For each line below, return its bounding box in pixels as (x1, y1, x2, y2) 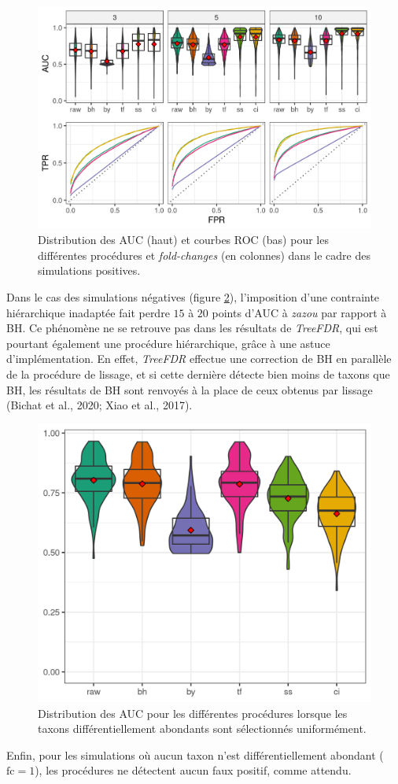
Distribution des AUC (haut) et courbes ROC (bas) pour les (38, 231, 329, 248)
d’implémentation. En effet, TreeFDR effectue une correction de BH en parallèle (6, 350, 392, 367)
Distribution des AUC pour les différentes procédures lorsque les (38, 704, 348, 721)
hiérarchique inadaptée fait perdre (6, 304, 170, 320)
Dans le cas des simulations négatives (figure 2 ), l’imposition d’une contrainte (6, 289, 380, 305)
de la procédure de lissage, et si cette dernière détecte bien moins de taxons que (6, 366, 390, 382)
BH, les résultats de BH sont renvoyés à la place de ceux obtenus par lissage (6, 381, 373, 398)
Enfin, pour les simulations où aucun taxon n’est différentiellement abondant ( (6, 746, 384, 763)
